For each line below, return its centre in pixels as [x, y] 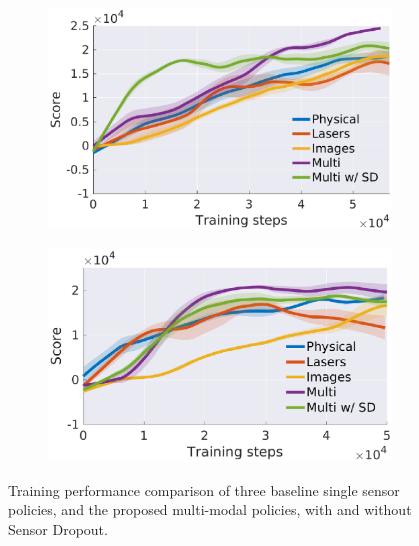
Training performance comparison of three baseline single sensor [204, 489]
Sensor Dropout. [58, 529]
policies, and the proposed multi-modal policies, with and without [210, 509]
